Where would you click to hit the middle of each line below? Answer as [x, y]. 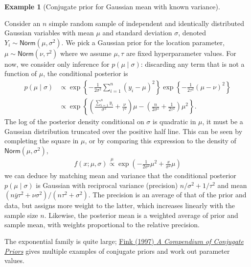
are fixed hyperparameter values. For [181, 53]
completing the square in [42, 141]
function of [21, 73]
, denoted [192, 33]
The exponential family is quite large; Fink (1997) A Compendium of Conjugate [124, 241]
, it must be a [223, 121]
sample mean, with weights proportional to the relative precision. [102, 225]
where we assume [86, 53]
